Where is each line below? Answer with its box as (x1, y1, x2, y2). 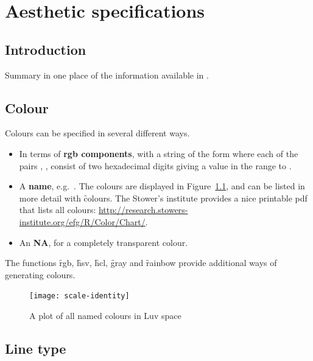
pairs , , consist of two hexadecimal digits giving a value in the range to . (19, 159, 292, 172)
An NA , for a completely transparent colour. (19, 236, 188, 248)
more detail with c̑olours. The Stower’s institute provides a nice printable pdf (19, 191, 308, 204)
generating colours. (5, 268, 76, 281)
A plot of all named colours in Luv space (29, 309, 181, 321)
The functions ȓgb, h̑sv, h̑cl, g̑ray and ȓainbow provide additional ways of (5, 256, 277, 269)
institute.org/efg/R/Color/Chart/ (19, 215, 146, 228)
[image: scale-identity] (29, 292, 130, 301)
